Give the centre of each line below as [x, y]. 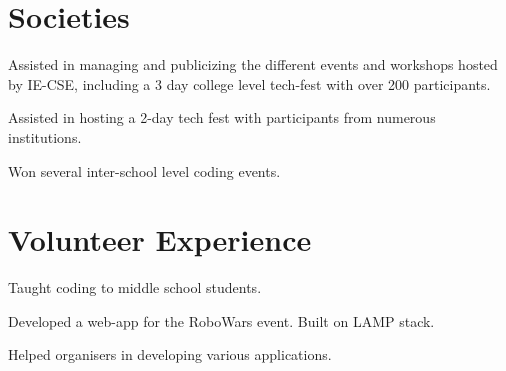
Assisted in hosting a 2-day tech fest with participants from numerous [222, 117]
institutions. [45, 136]
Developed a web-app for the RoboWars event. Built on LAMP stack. [221, 320]
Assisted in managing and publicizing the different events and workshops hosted [253, 64]
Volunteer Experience [160, 239]
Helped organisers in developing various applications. [170, 354]
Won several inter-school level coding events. [144, 170]
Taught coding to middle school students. [135, 287]
